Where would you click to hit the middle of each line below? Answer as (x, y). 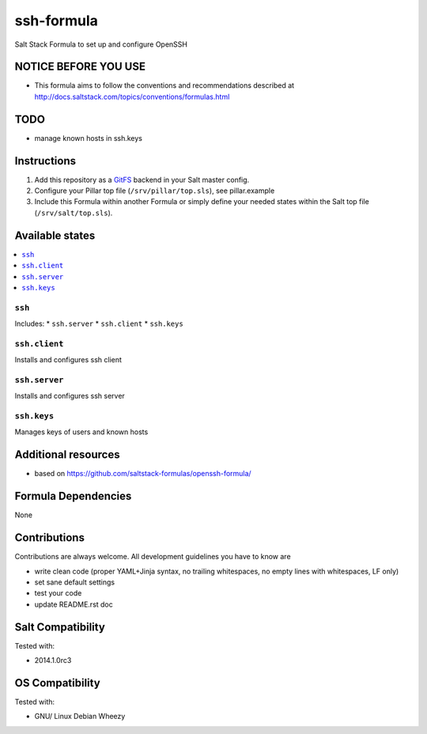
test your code (58, 593)
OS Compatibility (57, 683)
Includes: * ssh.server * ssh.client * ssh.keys (99, 323)
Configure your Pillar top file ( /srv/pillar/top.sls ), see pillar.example (155, 191)
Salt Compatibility (60, 627)
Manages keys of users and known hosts (81, 432)
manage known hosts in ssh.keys (88, 138)
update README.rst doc (74, 604)
